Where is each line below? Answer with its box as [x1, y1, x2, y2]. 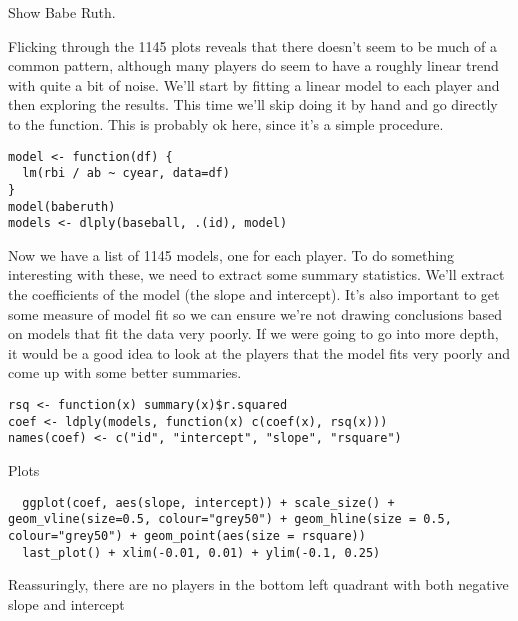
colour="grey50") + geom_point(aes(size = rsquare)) [8, 528, 366, 543]
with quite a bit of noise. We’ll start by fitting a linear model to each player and [8, 74, 500, 95]
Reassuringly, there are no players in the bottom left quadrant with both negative [8, 574, 509, 595]
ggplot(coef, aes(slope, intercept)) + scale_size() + [22, 495, 395, 510]
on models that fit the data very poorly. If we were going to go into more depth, [8, 323, 499, 344]
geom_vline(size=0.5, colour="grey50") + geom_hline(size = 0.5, [8, 512, 452, 527]
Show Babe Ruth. [8, 2, 116, 22]
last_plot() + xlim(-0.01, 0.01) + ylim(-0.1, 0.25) [22, 545, 381, 560]
